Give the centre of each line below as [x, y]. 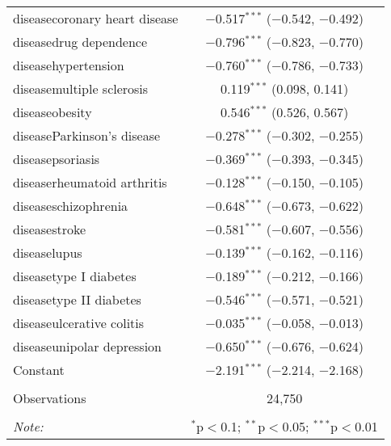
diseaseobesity [53, 112]
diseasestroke [50, 229]
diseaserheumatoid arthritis [90, 182]
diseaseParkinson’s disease [87, 135]
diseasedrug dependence [80, 42]
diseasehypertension [69, 65]
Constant [39, 370]
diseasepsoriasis [57, 159]
